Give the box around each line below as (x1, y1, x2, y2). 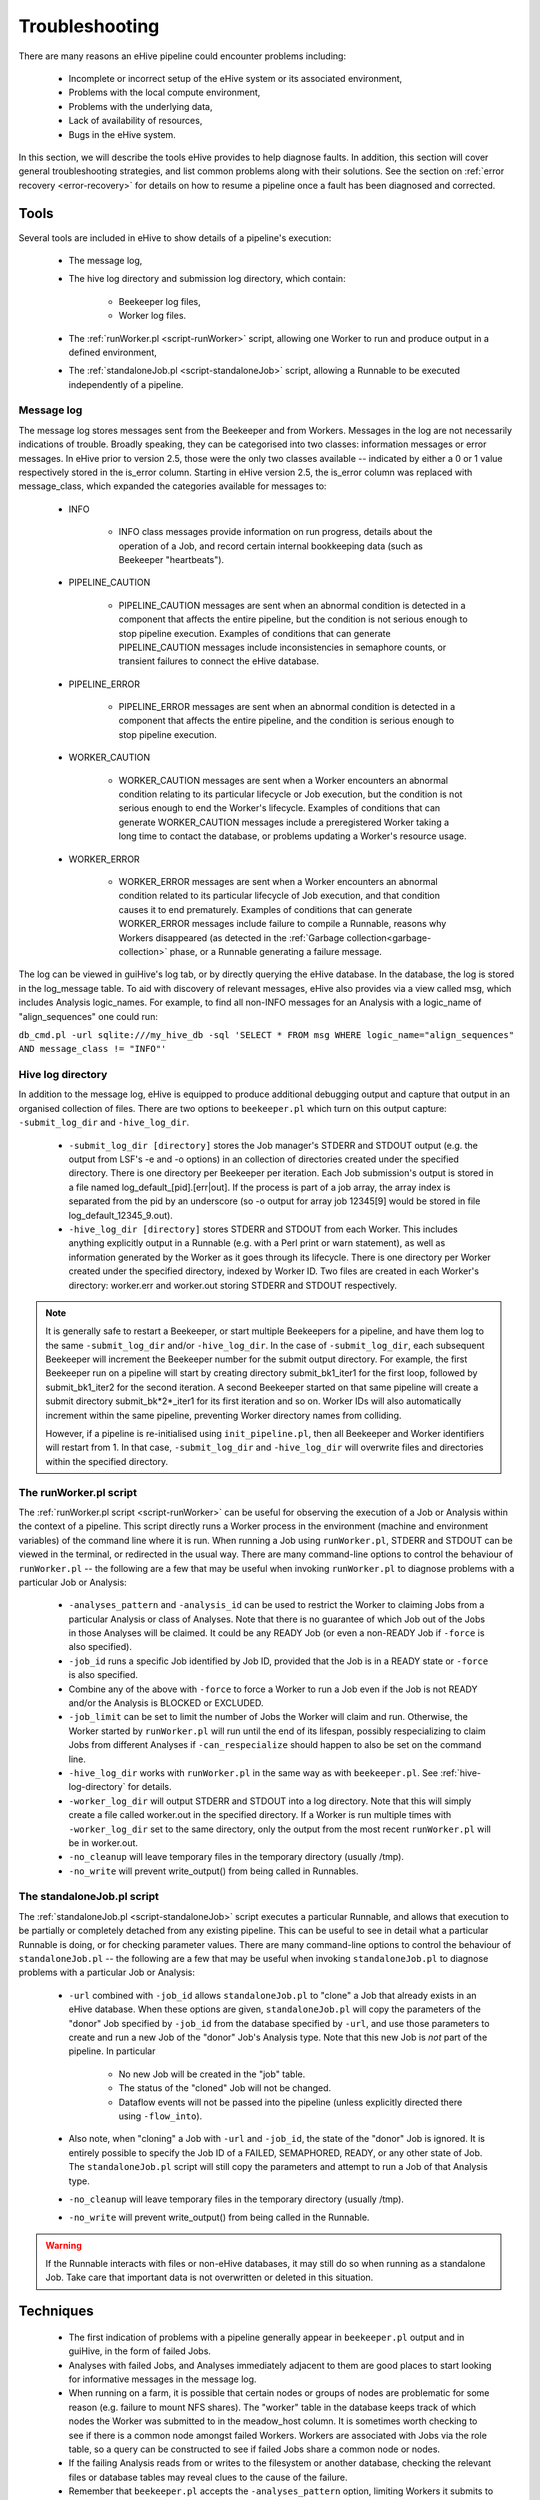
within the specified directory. (45, 1455, 169, 1467)
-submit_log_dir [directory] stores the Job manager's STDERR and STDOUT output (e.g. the (68, 1139, 479, 1151)
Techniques (18, 2303, 94, 2320)
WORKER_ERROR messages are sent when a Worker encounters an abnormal (118, 876, 439, 887)
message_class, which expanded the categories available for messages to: (18, 480, 327, 492)
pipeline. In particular (68, 2045, 156, 2057)
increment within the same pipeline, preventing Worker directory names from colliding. (45, 1409, 402, 1421)
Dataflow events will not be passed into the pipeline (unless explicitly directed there (118, 2096, 463, 2108)
